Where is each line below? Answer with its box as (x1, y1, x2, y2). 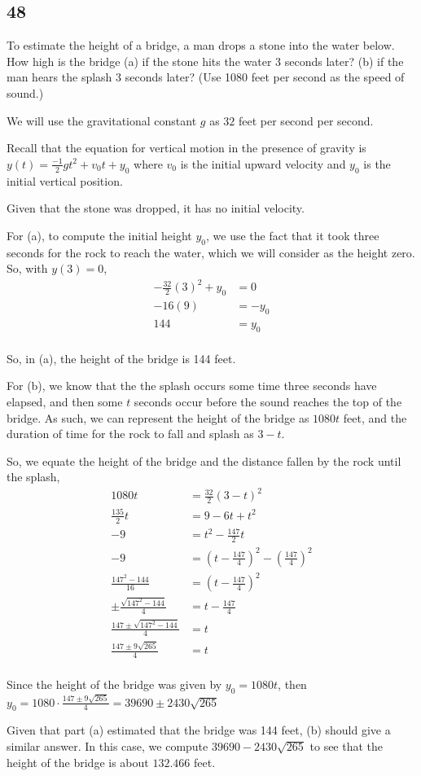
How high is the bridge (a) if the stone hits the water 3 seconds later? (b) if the (7, 52, 404, 69)
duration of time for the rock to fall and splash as (7, 425, 254, 442)
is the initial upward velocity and (180, 155, 346, 172)
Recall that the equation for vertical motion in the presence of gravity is (7, 139, 366, 156)
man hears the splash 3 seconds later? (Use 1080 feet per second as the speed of (7, 68, 405, 85)
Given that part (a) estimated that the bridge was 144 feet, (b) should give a (7, 721, 391, 739)
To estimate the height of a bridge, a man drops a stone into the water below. (7, 37, 395, 54)
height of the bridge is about (7, 753, 149, 770)
